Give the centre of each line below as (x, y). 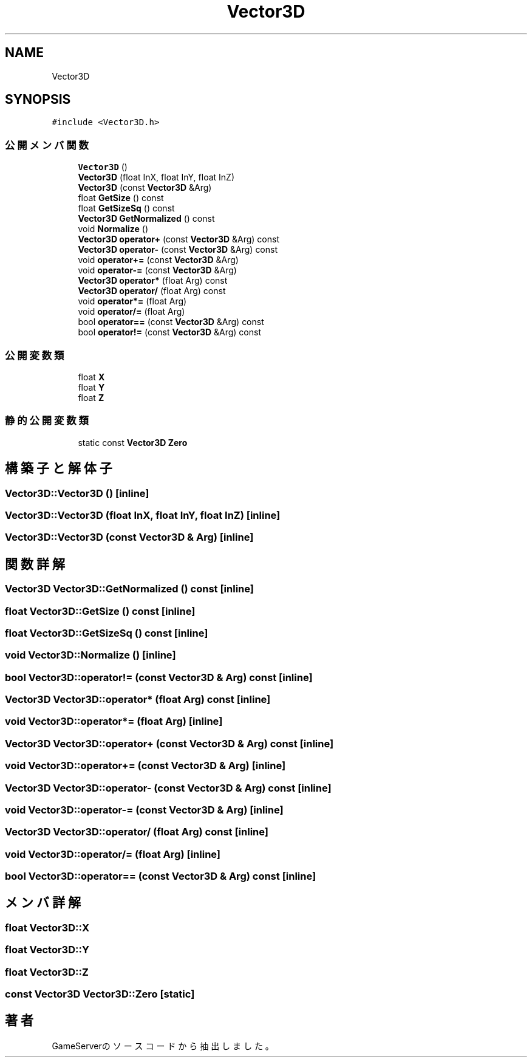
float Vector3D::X (47, 927)
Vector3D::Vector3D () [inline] (77, 493)
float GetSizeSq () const (126, 208)
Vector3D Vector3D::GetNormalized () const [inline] (129, 589)
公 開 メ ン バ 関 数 (47, 145)
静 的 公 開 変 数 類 (47, 421)
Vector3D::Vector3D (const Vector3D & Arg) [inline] (129, 537)
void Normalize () (113, 229)
